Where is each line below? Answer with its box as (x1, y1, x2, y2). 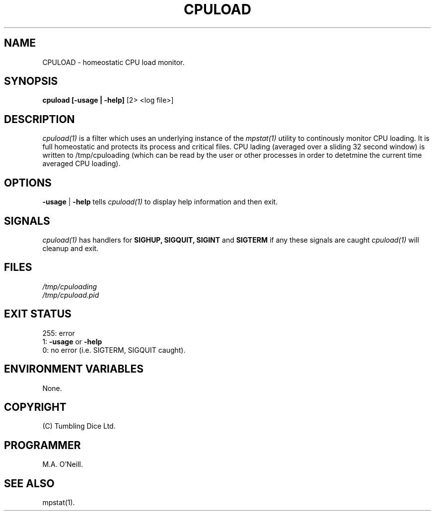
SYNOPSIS (4, 75, 58, 88)
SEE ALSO (4, 477, 55, 490)
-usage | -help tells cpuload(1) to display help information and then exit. (42, 197, 278, 206)
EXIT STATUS (4, 308, 72, 321)
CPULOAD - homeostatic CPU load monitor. (42, 58, 185, 66)
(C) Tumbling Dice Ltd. (42, 422, 116, 431)
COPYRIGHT (4, 400, 67, 413)
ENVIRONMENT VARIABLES (4, 363, 144, 376)
